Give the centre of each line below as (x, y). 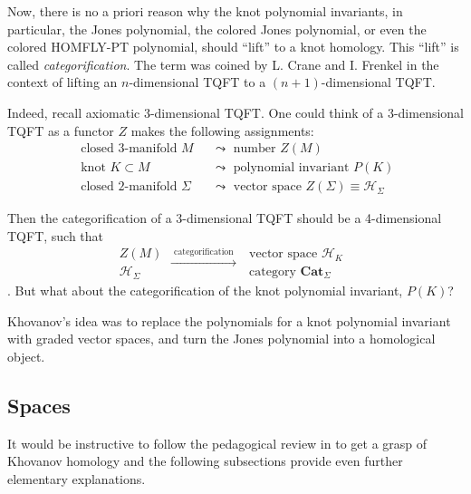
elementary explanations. (77, 478)
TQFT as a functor (61, 130)
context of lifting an (62, 82)
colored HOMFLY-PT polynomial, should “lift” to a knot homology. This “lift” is (233, 47)
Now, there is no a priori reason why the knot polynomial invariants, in (205, 11)
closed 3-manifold (129, 149)
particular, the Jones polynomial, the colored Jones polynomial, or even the (217, 29)
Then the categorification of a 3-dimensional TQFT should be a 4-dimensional (225, 218)
